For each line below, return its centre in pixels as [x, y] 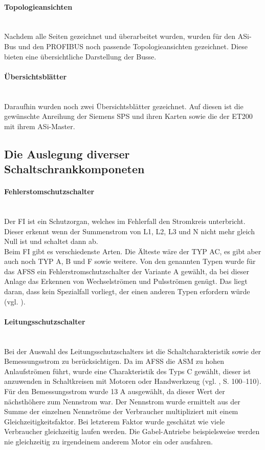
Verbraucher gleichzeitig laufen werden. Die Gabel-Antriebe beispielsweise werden [132, 431]
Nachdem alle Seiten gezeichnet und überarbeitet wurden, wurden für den [120, 36]
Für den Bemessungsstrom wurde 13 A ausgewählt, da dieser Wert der [115, 391]
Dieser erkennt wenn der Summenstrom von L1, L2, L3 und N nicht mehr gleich [129, 231]
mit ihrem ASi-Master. [40, 126]
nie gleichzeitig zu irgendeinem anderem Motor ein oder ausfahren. [108, 441]
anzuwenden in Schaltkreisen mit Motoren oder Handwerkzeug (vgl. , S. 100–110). [133, 381]
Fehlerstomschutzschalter [49, 191]
